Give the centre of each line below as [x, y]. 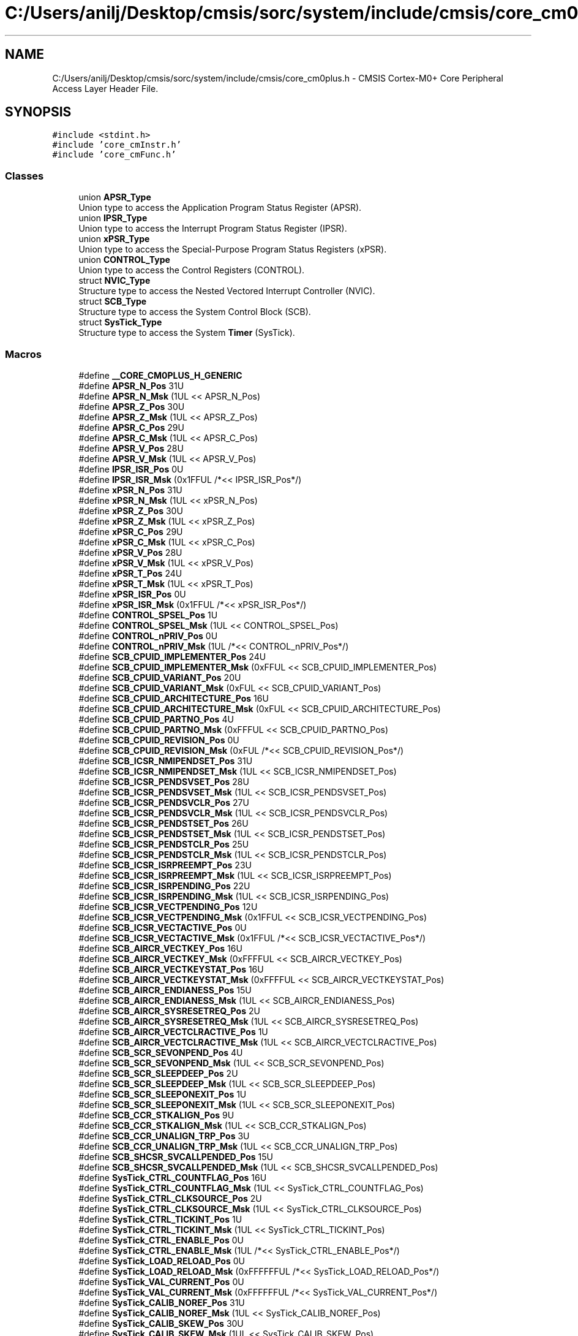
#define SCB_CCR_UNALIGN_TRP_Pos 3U [164, 1136]
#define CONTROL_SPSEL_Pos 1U [148, 615]
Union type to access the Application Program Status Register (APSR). [220, 208]
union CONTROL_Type [124, 260]
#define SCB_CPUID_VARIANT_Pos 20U [160, 677]
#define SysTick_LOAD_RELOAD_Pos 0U [162, 1261]
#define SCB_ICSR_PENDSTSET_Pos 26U [163, 823]
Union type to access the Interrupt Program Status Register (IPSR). [213, 229]
